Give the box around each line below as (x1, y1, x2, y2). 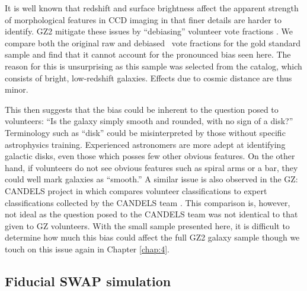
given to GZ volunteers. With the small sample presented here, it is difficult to (5, 219, 290, 232)
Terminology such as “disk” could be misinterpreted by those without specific (5, 126, 286, 138)
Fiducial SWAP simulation (5, 271, 171, 290)
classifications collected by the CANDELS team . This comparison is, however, (5, 196, 290, 208)
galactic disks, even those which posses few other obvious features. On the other (5, 150, 295, 162)
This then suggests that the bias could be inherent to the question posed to (5, 103, 279, 115)
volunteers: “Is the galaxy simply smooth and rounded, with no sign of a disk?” (5, 115, 293, 127)
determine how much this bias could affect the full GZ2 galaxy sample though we (5, 231, 300, 243)
